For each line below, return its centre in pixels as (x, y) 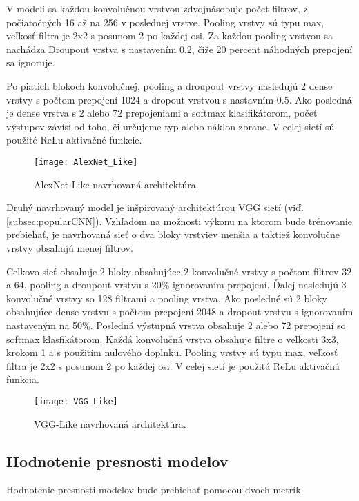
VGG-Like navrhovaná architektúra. (110, 423)
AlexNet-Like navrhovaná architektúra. (116, 184)
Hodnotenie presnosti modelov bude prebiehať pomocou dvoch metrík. (155, 490)
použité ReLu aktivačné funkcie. (74, 140)
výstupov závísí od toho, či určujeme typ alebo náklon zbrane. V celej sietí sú (171, 126)
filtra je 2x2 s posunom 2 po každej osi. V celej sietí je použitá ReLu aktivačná (173, 365)
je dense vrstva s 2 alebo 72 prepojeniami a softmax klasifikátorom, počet (162, 113)
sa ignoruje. (31, 62)
